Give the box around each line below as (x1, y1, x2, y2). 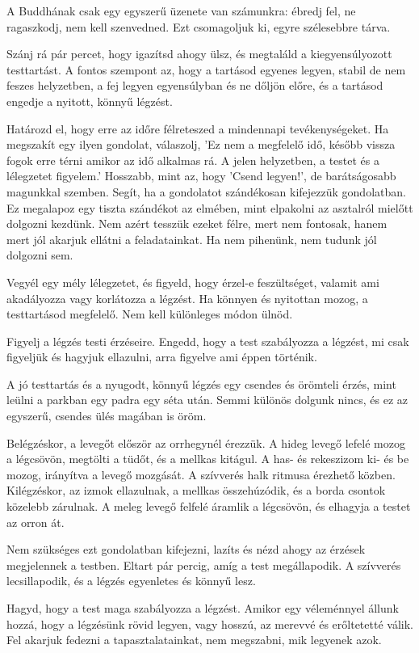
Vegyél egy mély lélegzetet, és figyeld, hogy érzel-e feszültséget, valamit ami (6, 273, 379, 290)
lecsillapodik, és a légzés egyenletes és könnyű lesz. (6, 572, 256, 589)
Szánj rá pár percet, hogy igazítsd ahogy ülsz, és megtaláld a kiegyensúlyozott (6, 45, 392, 62)
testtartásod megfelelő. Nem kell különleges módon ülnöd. (6, 305, 293, 322)
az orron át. (6, 513, 65, 530)
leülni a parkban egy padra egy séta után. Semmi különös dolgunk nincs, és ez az (6, 391, 408, 408)
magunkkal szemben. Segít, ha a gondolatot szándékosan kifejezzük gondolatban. (6, 183, 406, 200)
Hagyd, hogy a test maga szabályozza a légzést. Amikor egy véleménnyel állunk (6, 600, 399, 616)
